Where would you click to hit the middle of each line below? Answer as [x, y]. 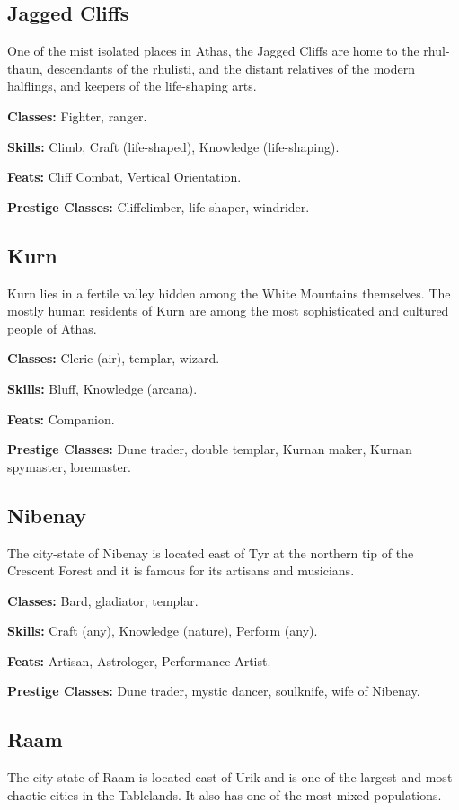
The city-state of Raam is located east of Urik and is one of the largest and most [230, 777]
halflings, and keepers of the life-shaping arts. [132, 86]
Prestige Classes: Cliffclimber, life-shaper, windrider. [159, 206]
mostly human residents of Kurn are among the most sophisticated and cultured [228, 311]
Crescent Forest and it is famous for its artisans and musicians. [181, 570]
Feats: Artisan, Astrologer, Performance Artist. [139, 660]
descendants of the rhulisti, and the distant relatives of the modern [231, 68]
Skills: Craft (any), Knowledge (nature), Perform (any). [163, 631]
